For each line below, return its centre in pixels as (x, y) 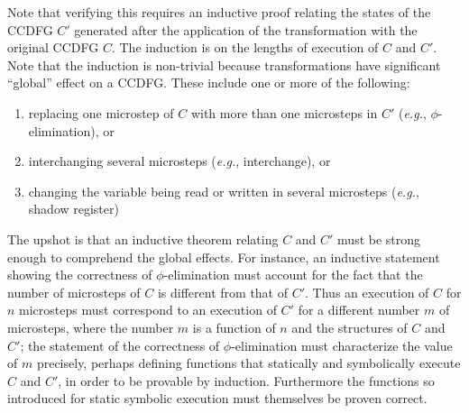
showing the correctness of (80, 275)
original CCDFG (53, 47)
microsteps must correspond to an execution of (148, 310)
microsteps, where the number (91, 327)
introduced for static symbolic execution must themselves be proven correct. (217, 398)
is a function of (234, 327)
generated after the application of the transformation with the (246, 29)
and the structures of (349, 327)
